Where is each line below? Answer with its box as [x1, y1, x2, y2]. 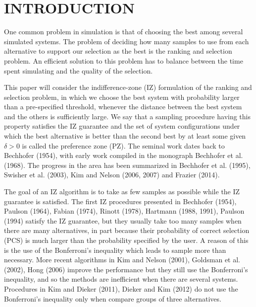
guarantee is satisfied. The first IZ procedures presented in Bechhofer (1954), [4, 196, 237, 206]
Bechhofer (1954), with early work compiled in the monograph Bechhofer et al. [4, 150, 243, 160]
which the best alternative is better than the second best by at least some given [4, 131, 246, 141]
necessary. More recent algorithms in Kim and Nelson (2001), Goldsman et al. [4, 254, 241, 265]
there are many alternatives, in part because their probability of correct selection [4, 225, 250, 235]
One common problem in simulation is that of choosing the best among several [4, 26, 243, 37]
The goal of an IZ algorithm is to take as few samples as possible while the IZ [4, 186, 240, 197]
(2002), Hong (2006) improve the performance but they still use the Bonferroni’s [4, 264, 248, 274]
